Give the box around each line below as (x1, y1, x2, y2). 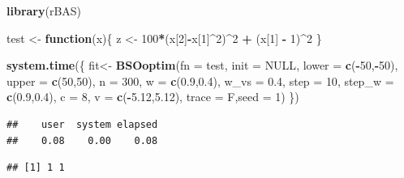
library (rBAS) (6, 2, 82, 19)
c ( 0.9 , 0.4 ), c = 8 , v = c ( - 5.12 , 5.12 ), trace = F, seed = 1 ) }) (6, 88, 299, 105)
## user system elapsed (6, 118, 158, 130)
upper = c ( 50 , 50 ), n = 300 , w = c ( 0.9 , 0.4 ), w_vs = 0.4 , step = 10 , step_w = (6, 72, 394, 89)
